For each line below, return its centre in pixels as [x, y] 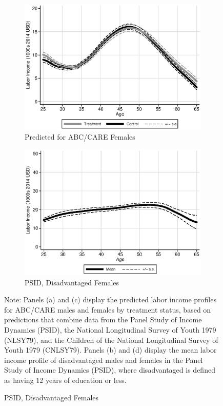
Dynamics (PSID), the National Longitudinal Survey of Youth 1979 [110, 329]
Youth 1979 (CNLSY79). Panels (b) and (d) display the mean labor [110, 350]
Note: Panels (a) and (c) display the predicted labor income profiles [110, 299]
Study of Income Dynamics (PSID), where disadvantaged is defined [110, 370]
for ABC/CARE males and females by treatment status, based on [108, 309]
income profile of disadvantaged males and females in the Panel [104, 360]
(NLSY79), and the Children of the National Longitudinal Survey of [111, 340]
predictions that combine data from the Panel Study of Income [103, 320]
